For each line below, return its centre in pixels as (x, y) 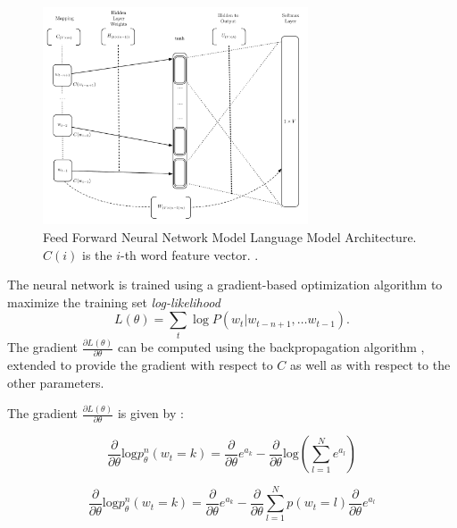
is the (97, 254)
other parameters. (56, 383)
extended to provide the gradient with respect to (140, 365)
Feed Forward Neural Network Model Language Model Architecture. (230, 237)
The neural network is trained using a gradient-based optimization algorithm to (225, 285)
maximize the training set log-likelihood (114, 302)
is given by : (150, 413)
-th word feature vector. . (190, 254)
